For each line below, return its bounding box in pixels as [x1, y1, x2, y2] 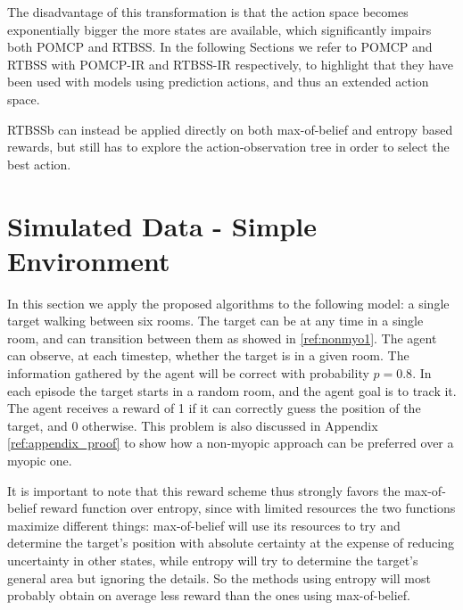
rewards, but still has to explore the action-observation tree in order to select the [7, 137, 450, 156]
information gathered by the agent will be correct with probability [7, 364, 369, 383]
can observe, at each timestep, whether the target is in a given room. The [7, 346, 409, 365]
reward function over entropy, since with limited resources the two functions [40, 499, 456, 517]
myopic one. [7, 451, 72, 469]
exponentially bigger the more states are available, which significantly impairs [7, 20, 432, 38]
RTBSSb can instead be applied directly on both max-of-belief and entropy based [7, 120, 453, 138]
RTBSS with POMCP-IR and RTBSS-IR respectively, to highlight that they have [7, 54, 453, 73]
